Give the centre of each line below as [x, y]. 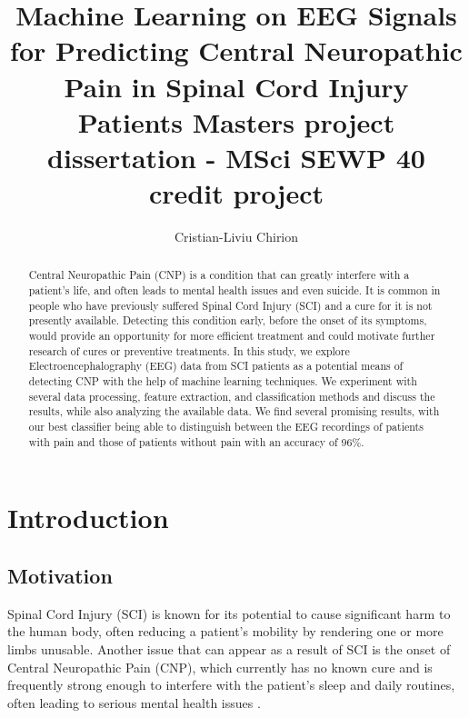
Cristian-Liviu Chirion [236, 237]
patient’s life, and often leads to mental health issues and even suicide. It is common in [234, 290]
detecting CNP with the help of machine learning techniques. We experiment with [223, 381]
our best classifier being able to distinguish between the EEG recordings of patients [226, 427]
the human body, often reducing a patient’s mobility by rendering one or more [225, 631]
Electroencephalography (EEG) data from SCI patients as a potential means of [216, 366]
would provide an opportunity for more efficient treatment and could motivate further [232, 336]
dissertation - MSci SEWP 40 [236, 157]
